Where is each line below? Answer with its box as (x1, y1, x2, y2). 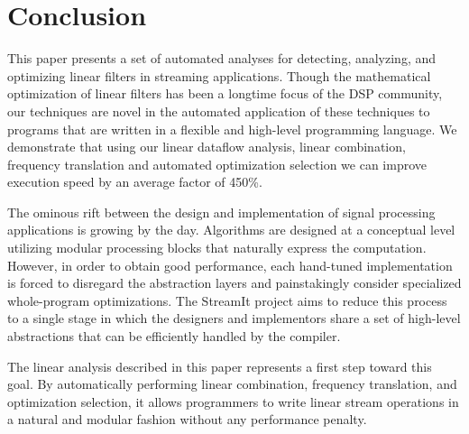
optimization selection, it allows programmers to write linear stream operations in (7, 392, 459, 411)
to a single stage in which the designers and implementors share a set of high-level (7, 309, 461, 328)
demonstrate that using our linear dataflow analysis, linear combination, (7, 137, 406, 156)
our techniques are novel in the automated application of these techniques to (7, 101, 430, 120)
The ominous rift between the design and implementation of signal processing (7, 202, 436, 221)
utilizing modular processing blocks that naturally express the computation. (7, 238, 427, 257)
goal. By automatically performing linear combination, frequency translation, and (7, 374, 457, 393)
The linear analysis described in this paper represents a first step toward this (7, 356, 432, 375)
